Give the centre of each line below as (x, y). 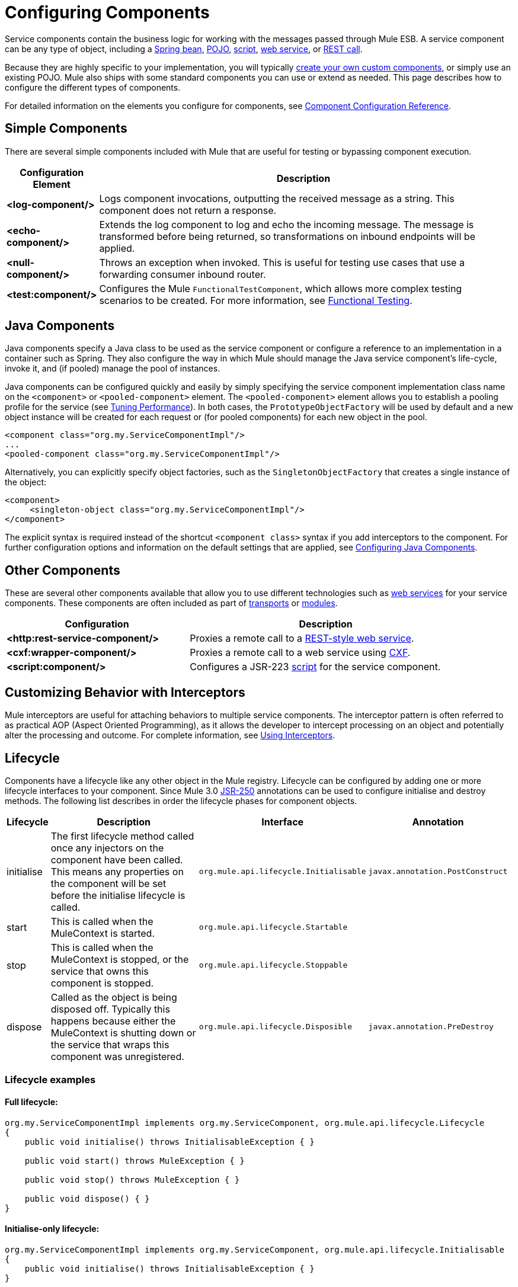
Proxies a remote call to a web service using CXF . (300, 653)
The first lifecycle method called (122, 836)
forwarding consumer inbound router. (183, 274)
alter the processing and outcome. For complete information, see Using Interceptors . (170, 735)
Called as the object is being (114, 997)
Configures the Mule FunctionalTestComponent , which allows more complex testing (281, 288)
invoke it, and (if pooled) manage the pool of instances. (113, 369)
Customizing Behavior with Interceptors (125, 692)
